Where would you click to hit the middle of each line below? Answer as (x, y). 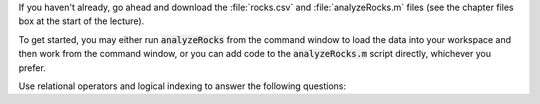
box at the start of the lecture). (81, 21)
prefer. (32, 67)
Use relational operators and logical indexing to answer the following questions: (182, 86)
